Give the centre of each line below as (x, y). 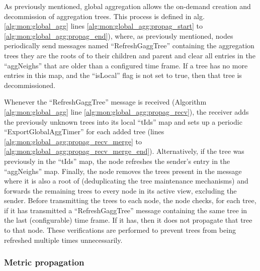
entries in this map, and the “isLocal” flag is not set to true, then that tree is (123, 75)
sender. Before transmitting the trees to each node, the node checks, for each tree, (130, 200)
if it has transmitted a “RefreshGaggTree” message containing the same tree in (126, 210)
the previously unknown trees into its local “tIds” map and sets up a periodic (123, 121)
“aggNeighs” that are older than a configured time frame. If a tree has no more (126, 65)
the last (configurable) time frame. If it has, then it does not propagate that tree (128, 220)
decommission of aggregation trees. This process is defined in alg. (104, 16)
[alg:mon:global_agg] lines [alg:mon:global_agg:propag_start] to (104, 26)
